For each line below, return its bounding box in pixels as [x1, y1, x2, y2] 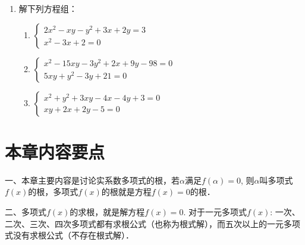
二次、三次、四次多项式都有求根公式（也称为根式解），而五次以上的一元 [5, 217, 284, 230]
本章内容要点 [5, 139, 105, 163]
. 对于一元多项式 [183, 205, 247, 218]
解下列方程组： [18, 2, 77, 14]
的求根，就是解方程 [70, 205, 145, 218]
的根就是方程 [101, 185, 152, 198]
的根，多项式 [28, 185, 78, 198]
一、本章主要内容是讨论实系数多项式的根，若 [5, 173, 180, 186]
